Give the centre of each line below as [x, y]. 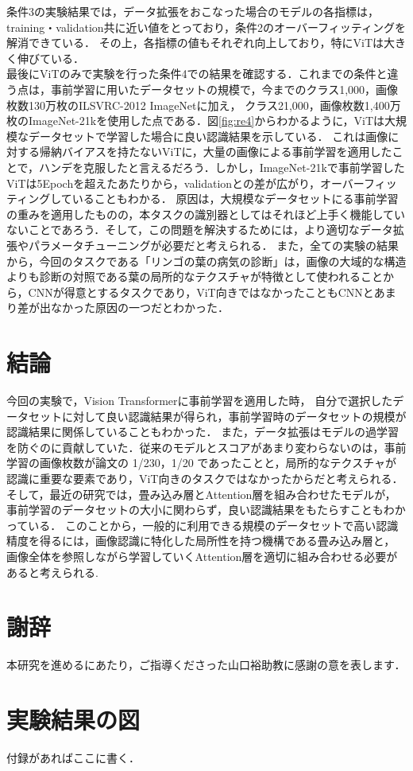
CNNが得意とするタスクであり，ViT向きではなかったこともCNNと [201, 292]
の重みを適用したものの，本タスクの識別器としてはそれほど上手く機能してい [206, 214]
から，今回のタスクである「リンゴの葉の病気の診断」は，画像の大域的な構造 [206, 261]
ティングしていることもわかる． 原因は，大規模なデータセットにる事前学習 [203, 199]
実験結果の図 [73, 720]
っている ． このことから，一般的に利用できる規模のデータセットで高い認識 [203, 525]
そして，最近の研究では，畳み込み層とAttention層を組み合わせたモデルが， [201, 494]
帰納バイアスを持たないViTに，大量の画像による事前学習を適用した [216, 152]
